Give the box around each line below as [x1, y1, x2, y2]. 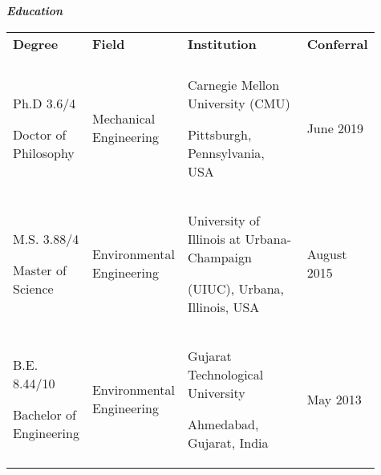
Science [13, 278, 54, 298]
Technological [187, 364, 264, 384]
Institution [187, 34, 257, 53]
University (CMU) [187, 93, 290, 112]
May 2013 [306, 389, 362, 408]
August [306, 245, 347, 264]
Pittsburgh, [187, 124, 252, 144]
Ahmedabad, [187, 414, 259, 433]
